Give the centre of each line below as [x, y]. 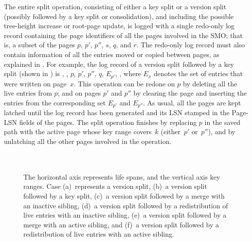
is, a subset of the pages [40, 45]
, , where [128, 73]
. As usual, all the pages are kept [192, 102]
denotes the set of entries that [198, 73]
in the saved [223, 122]
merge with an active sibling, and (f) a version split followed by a [121, 224]
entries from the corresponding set [55, 102]
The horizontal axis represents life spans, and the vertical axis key [122, 176]
